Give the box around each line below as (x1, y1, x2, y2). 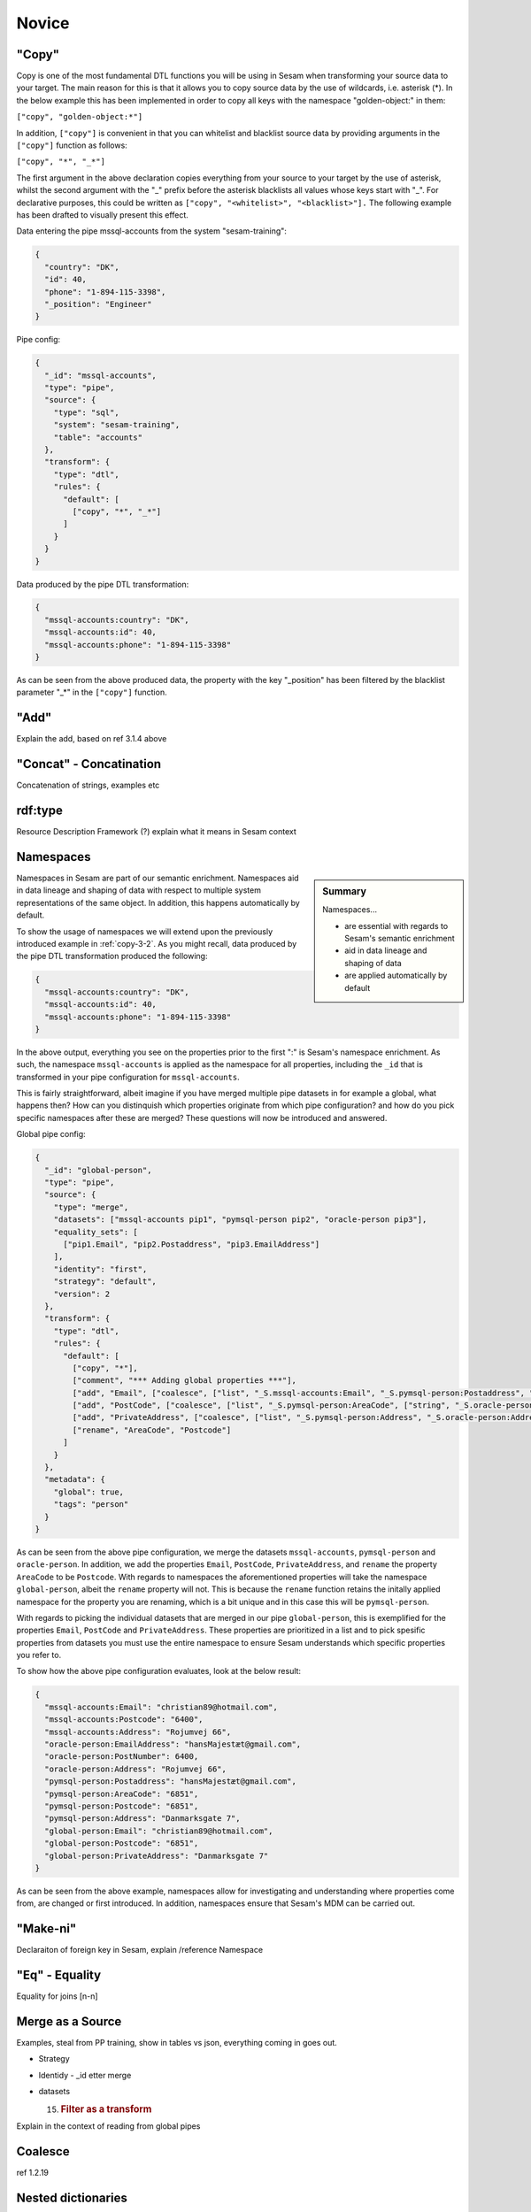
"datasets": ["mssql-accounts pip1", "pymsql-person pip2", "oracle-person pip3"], (53, 1215, 427, 1225)
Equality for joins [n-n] (16, 1991, 98, 2001)
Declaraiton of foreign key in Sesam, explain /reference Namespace (16, 1945, 264, 1955)
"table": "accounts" (53, 432, 143, 442)
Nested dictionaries (16, 2191, 127, 2206)
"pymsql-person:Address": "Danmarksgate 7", (44, 1814, 241, 1824)
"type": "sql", (53, 407, 119, 418)
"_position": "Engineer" (44, 299, 152, 309)
